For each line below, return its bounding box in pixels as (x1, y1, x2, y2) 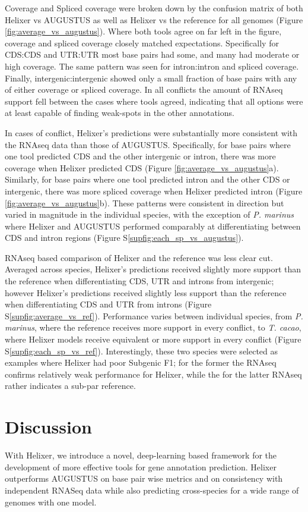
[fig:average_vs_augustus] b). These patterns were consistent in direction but (5, 196, 284, 209)
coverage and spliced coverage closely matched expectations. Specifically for (5, 36, 279, 49)
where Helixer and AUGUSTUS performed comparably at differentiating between (5, 219, 301, 232)
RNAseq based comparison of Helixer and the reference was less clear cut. (5, 251, 273, 263)
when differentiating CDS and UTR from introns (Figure (5, 298, 212, 310)
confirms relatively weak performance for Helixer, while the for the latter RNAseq (5, 367, 302, 380)
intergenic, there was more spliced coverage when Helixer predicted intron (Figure (5, 184, 303, 197)
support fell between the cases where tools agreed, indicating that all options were (5, 95, 303, 107)
